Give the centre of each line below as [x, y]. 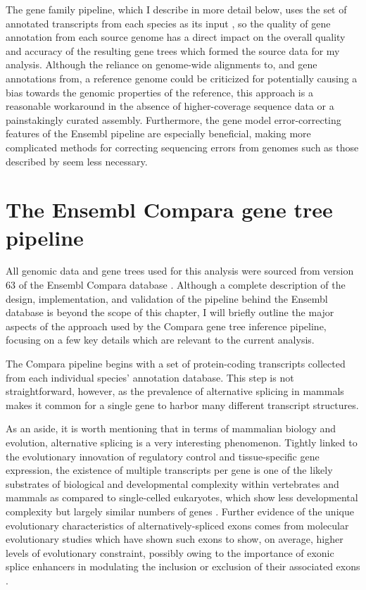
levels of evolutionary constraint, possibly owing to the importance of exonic [170, 552]
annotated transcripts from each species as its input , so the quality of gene [168, 23]
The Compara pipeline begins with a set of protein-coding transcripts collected [176, 363]
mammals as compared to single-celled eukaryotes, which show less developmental [182, 497]
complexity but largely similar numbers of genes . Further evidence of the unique [180, 511]
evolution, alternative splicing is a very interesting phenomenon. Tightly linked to [182, 442]
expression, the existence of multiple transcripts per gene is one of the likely [169, 470]
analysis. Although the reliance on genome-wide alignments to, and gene [162, 64]
